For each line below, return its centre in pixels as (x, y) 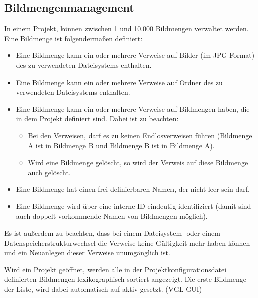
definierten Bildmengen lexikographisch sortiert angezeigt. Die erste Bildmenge (125, 279)
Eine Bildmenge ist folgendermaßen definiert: (73, 38)
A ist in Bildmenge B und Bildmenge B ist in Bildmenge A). (121, 145)
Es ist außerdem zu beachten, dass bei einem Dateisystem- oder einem (112, 233)
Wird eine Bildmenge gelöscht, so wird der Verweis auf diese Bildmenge (138, 162)
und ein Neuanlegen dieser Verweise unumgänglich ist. (87, 252)
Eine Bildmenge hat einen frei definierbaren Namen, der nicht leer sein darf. (133, 189)
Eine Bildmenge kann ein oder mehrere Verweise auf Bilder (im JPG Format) (135, 55)
